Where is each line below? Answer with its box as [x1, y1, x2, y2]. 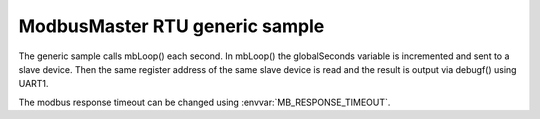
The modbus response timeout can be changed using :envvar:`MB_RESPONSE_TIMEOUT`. [18, 96, 391, 108]
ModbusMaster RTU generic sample [18, 15, 325, 37]
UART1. [18, 78, 49, 90]
